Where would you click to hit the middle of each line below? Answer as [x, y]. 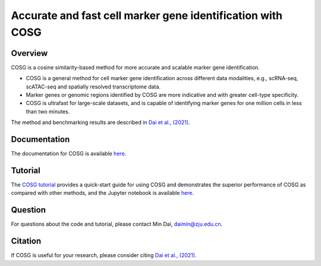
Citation [26, 241]
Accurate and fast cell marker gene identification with [147, 15]
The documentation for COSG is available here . [69, 154]
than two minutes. [48, 111]
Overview [29, 53]
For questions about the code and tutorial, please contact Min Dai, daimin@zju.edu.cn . [117, 224]
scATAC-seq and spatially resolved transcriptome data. [93, 87]
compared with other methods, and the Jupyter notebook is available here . [103, 193]
